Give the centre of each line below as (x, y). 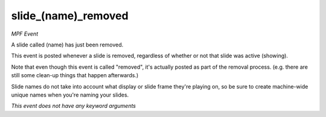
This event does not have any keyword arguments (73, 106)
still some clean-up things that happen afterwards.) (75, 75)
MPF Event (25, 34)
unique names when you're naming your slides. (70, 95)
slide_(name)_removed (70, 16)
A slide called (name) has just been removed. (67, 45)
